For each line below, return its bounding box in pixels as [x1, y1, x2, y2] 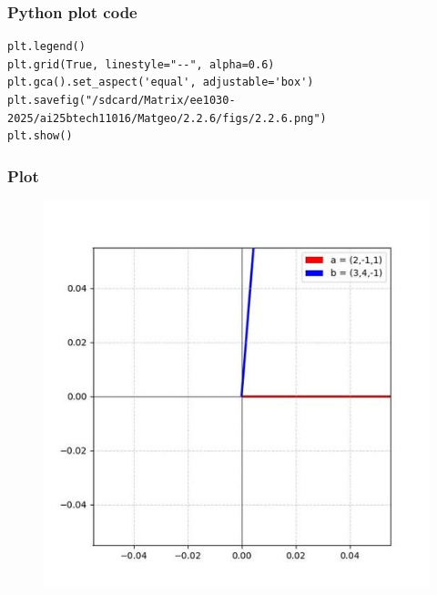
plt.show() [7, 129, 73, 143]
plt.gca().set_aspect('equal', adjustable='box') [7, 76, 314, 89]
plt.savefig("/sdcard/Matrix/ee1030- [7, 94, 236, 107]
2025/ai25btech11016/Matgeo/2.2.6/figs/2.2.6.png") [7, 111, 327, 125]
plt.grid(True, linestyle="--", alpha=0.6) [7, 57, 275, 71]
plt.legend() [7, 40, 86, 54]
